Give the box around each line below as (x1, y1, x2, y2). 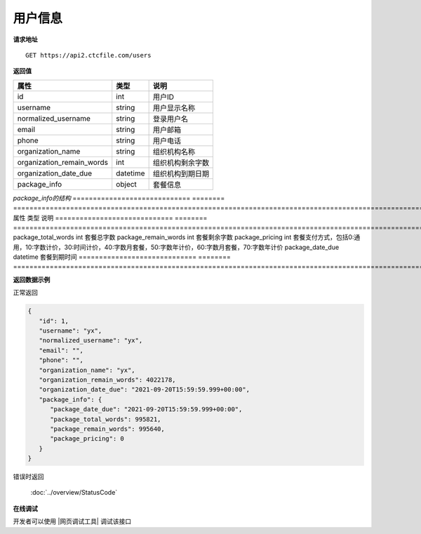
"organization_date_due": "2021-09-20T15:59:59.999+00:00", (39, 386, 250, 394)
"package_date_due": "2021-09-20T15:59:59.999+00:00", (50, 406, 243, 413)
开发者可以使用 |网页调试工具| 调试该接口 (13, 517, 132, 526)
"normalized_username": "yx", (39, 337, 143, 345)
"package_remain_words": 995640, (50, 425, 165, 433)
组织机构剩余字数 (152, 158, 210, 168)
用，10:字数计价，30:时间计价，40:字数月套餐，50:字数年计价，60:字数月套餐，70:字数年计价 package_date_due (13, 243, 340, 251)
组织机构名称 (152, 147, 196, 156)
